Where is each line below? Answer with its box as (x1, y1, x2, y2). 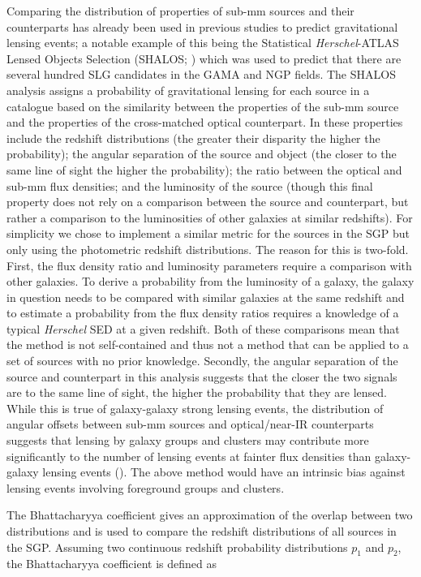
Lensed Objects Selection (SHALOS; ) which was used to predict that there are (6, 50, 402, 67)
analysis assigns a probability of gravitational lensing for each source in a (6, 81, 370, 98)
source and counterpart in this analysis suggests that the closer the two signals (6, 368, 397, 385)
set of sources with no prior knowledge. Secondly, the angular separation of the (6, 352, 398, 369)
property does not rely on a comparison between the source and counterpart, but (6, 193, 409, 210)
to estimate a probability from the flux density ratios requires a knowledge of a (6, 304, 399, 321)
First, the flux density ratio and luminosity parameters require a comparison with (6, 256, 412, 273)
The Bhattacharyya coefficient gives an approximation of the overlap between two (6, 506, 413, 523)
